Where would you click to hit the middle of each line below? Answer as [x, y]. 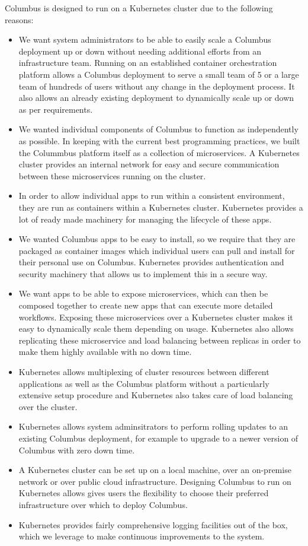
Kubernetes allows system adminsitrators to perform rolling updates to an [153, 426]
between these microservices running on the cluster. [112, 175]
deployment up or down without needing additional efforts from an [140, 51]
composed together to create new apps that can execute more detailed [146, 305]
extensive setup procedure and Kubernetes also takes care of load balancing [156, 395]
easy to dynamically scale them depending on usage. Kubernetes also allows [156, 328]
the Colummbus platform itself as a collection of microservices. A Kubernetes [159, 152]
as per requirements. [56, 109]
